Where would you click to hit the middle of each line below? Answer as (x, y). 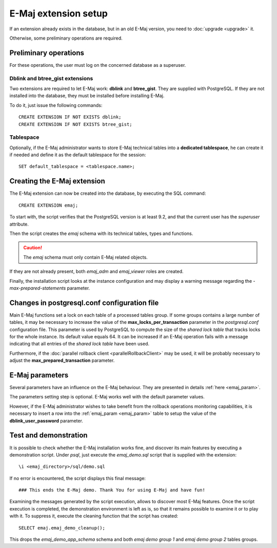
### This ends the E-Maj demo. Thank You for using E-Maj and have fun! (112, 490)
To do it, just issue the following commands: (56, 105)
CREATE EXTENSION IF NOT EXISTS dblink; (70, 117)
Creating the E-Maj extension (57, 181)
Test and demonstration (48, 435)
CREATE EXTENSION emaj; (48, 205)
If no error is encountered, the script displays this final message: (78, 478)
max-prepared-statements (38, 288)
